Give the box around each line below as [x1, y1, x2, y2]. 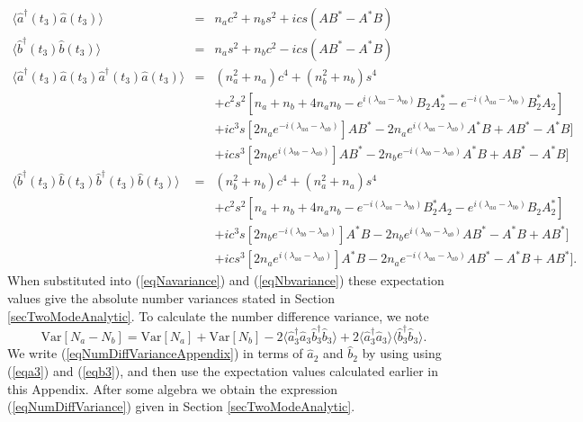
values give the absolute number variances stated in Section [7, 289, 335, 308]
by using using [362, 344, 442, 363]
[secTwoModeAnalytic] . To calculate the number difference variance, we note [7, 306, 429, 325]
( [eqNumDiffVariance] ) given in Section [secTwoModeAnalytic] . [7, 397, 355, 416]
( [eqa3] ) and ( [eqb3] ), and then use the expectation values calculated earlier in [7, 361, 439, 380]
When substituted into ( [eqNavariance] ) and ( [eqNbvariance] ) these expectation [7, 271, 444, 290]
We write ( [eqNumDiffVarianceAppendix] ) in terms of [7, 344, 303, 363]
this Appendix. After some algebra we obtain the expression [7, 379, 338, 398]
